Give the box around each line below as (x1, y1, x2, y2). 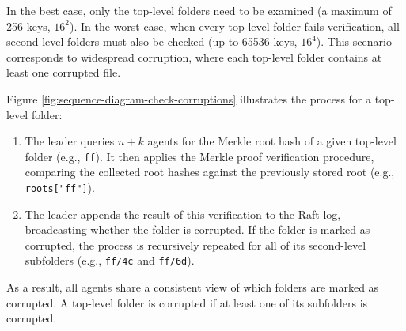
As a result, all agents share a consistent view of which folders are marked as (6, 279, 379, 295)
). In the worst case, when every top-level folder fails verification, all (70, 17, 400, 34)
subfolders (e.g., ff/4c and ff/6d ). (25, 252, 195, 269)
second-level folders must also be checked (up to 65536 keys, (6, 33, 298, 50)
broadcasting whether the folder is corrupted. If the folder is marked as (25, 221, 370, 238)
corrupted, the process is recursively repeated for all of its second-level (25, 236, 366, 253)
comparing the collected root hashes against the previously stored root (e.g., (25, 164, 395, 180)
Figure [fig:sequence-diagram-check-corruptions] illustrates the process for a (6, 90, 371, 107)
